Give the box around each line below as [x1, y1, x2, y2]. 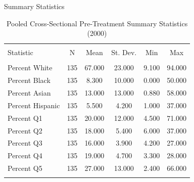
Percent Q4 [8, 150, 42, 161]
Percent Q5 [8, 163, 42, 173]
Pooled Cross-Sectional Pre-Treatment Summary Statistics [6, 18, 188, 28]
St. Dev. [111, 47, 137, 58]
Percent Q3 [8, 138, 42, 148]
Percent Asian [8, 87, 51, 98]
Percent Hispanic [8, 100, 60, 110]
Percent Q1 [8, 112, 42, 123]
